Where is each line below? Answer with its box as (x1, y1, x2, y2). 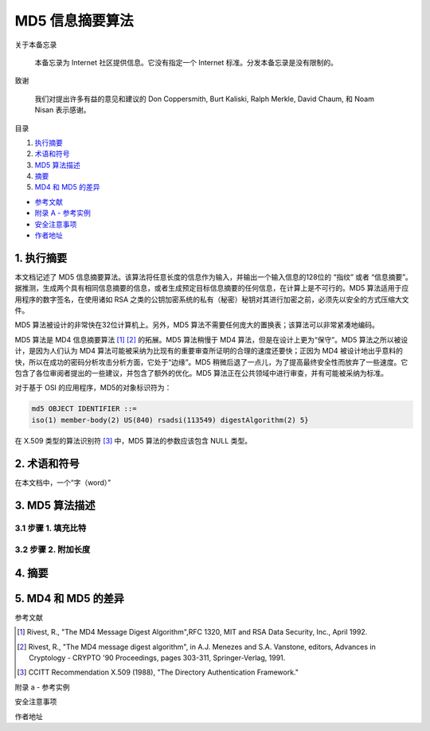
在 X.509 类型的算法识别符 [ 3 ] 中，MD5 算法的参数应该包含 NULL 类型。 (14, 436, 252, 445)
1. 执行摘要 (14, 251, 68, 264)
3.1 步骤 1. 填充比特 (14, 522, 87, 534)
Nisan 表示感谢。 (34, 105, 91, 115)
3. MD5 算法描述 (14, 498, 96, 512)
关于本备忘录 (14, 40, 57, 49)
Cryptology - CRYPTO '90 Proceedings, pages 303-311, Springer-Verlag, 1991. (29, 653, 286, 663)
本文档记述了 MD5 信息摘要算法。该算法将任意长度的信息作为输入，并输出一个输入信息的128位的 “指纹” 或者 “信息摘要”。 (14, 272, 413, 282)
